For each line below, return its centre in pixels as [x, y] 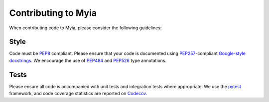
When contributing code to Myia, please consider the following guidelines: [85, 28]
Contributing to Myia [53, 13]
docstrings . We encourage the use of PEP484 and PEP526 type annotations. [88, 60]
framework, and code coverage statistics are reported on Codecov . [78, 94]
